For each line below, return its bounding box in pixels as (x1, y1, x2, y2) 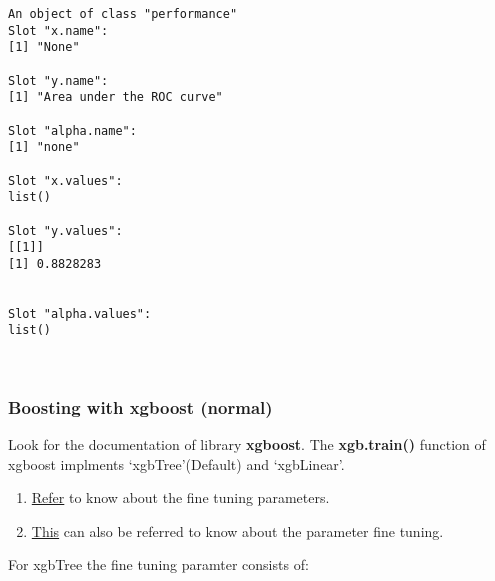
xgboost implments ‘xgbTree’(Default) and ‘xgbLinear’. (8, 453, 345, 474)
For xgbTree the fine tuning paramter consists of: (8, 554, 309, 575)
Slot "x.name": (8, 23, 109, 38)
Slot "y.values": (8, 223, 123, 238)
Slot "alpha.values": (8, 306, 152, 321)
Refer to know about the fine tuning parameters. (31, 487, 330, 508)
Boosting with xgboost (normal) (8, 394, 273, 419)
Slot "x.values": (8, 173, 123, 188)
